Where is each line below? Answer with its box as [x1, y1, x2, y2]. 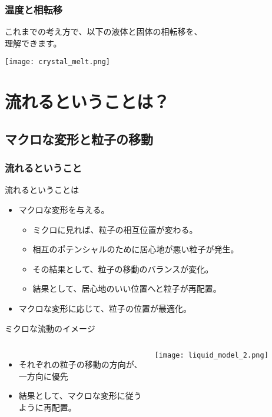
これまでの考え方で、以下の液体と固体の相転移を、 [5, 25, 203, 38]
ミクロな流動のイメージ [5, 322, 95, 334]
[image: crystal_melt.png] [5, 58, 110, 66]
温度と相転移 [5, 2, 63, 16]
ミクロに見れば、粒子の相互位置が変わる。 [32, 223, 198, 235]
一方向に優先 [18, 369, 68, 382]
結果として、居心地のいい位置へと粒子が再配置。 [32, 282, 221, 295]
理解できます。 [5, 36, 62, 49]
